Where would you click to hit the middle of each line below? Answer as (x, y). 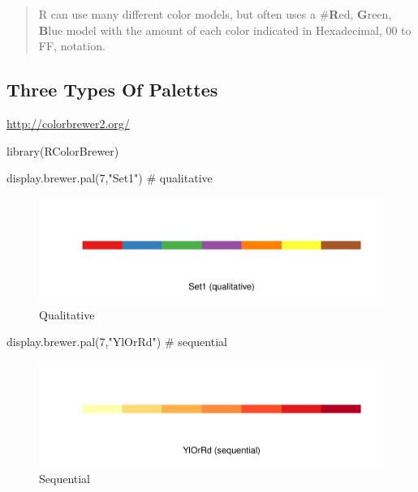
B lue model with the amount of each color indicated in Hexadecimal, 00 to (225, 30)
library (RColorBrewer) (63, 150)
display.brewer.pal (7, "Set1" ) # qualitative (110, 178)
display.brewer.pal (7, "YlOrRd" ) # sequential (117, 342)
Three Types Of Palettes (112, 90)
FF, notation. (72, 46)
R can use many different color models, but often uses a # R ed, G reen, (215, 14)
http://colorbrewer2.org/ (68, 123)
